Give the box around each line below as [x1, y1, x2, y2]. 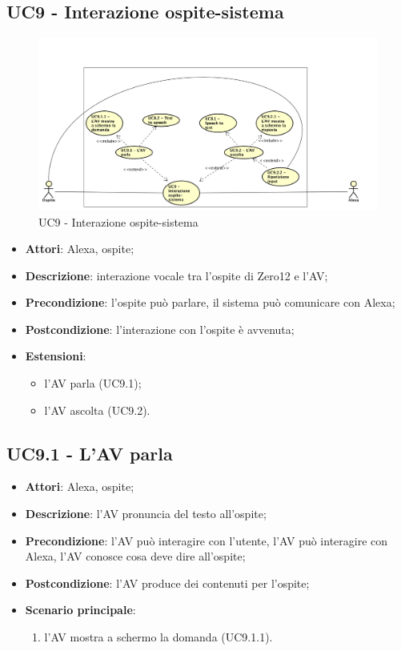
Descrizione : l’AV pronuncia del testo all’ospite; [25, 505, 267, 522]
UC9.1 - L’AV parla [6, 440, 173, 465]
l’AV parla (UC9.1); [44, 375, 142, 392]
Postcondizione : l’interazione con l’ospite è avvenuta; [25, 320, 295, 337]
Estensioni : [25, 348, 86, 364]
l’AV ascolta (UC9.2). [44, 401, 150, 418]
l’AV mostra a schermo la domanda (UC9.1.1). [44, 629, 273, 645]
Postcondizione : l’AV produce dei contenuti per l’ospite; [25, 574, 310, 591]
